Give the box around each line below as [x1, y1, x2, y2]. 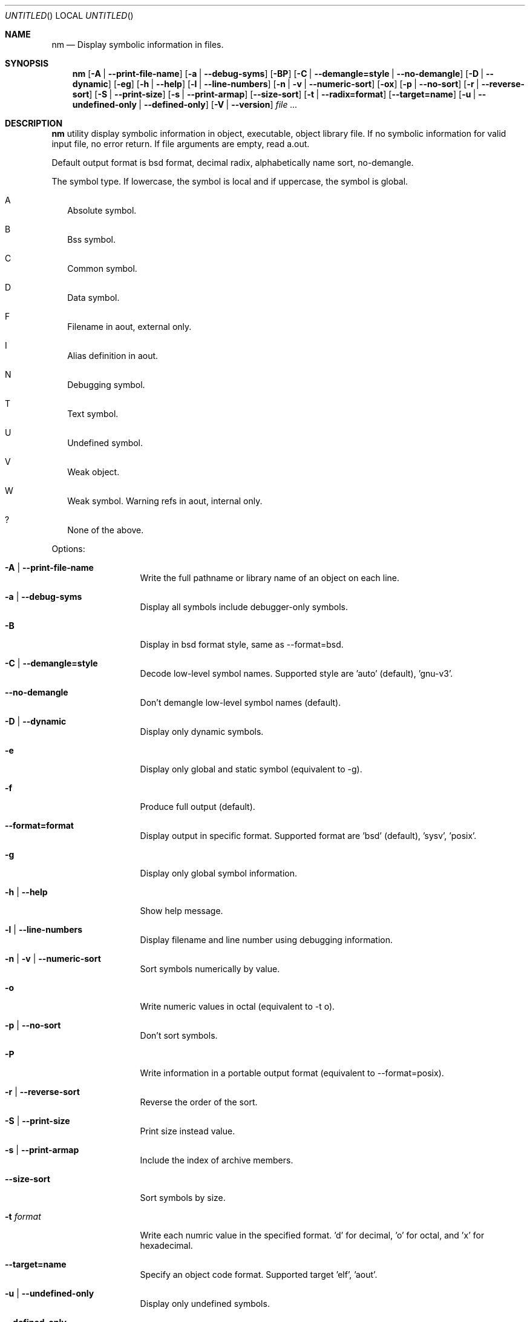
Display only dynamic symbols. [140, 726, 264, 737]
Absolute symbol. [67, 205, 137, 215]
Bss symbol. [67, 234, 116, 245]
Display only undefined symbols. [140, 1298, 270, 1309]
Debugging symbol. [67, 380, 145, 390]
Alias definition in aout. [67, 350, 159, 361]
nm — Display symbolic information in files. [51, 39, 224, 50]
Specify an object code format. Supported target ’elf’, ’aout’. [140, 1269, 378, 1280]
